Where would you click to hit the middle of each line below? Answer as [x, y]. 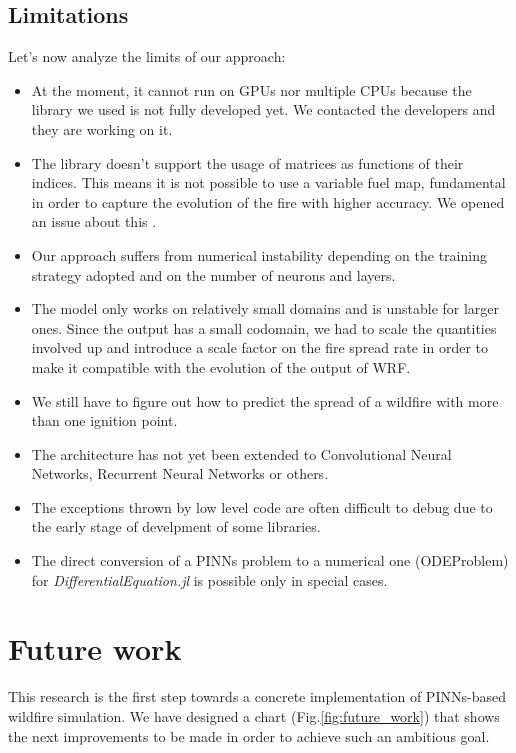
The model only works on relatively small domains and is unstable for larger [265, 308]
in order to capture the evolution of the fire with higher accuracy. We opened [268, 201]
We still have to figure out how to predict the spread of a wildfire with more [265, 400]
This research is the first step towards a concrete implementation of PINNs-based [257, 696]
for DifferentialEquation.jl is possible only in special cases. [209, 579]
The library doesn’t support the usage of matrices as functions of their [247, 162]
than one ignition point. [104, 420]
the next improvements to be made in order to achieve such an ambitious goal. [249, 735]
